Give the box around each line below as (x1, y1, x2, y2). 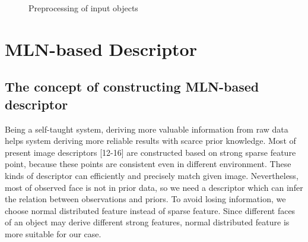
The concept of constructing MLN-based (5, 77, 259, 96)
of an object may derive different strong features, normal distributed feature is (5, 216, 290, 228)
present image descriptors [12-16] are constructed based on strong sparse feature (5, 146, 296, 158)
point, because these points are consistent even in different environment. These (5, 158, 291, 170)
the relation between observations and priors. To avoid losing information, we (5, 193, 286, 205)
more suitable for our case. (5, 227, 101, 240)
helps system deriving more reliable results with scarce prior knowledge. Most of (5, 134, 296, 147)
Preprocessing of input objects (28, 2, 138, 14)
